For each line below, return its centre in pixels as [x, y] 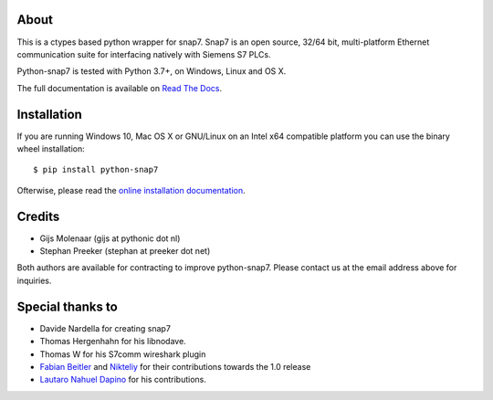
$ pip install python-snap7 [96, 170]
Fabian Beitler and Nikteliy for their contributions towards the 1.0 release [175, 366]
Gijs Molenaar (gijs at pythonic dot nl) [110, 238]
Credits [38, 216]
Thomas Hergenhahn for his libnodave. [113, 342]
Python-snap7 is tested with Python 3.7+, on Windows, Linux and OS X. [152, 71]
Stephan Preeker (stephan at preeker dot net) [125, 251]
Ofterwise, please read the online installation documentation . [131, 190]
